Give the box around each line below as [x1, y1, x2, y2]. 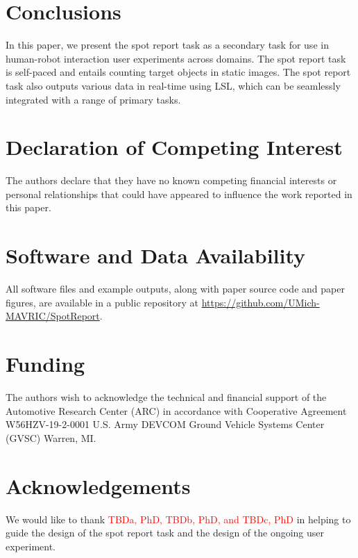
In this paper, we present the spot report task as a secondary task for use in [6, 38, 329, 52]
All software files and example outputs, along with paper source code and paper [6, 281, 345, 296]
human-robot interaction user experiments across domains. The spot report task [6, 51, 346, 65]
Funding [6, 350, 85, 378]
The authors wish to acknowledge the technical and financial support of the [6, 390, 327, 404]
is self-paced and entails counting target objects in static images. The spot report [6, 65, 351, 79]
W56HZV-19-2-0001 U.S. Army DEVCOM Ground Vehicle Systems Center [6, 417, 325, 432]
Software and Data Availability [6, 241, 306, 270]
